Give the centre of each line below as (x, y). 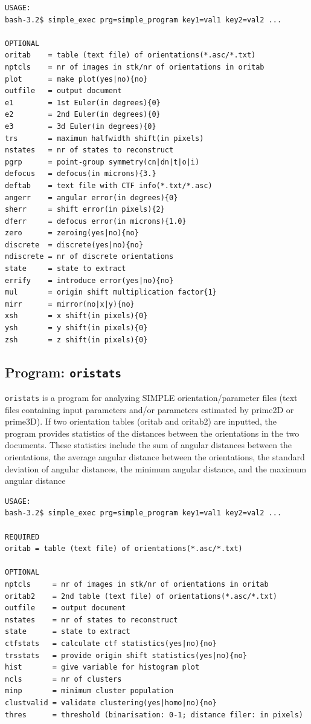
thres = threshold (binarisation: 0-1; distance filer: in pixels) (154, 715)
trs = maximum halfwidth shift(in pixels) (104, 138)
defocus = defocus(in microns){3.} (81, 174)
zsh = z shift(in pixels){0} (76, 340)
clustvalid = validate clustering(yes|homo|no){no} (111, 703)
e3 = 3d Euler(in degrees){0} (81, 126)
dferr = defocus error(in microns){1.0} (96, 221)
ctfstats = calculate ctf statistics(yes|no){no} (111, 643)
